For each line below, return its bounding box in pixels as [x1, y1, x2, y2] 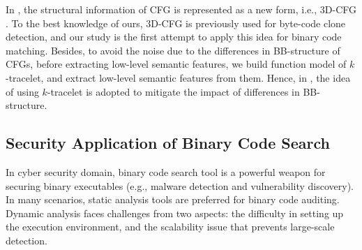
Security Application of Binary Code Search [6, 132, 331, 154]
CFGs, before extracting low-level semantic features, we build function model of [6, 57, 347, 71]
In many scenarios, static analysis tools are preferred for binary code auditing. [6, 192, 340, 207]
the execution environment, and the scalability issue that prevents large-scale [6, 219, 335, 234]
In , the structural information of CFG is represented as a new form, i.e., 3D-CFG [6, 2, 356, 16]
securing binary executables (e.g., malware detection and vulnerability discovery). [6, 178, 354, 193]
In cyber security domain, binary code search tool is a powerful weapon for [6, 164, 326, 179]
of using [6, 84, 39, 98]
